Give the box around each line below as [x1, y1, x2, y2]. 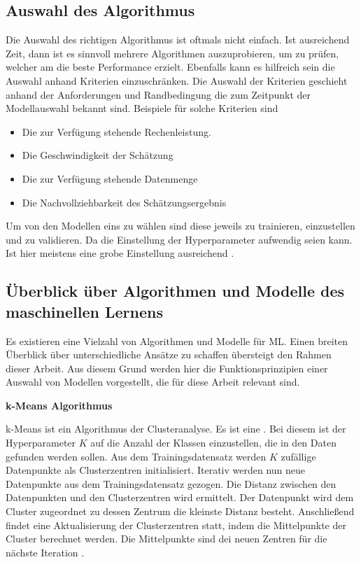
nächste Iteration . [6, 545, 85, 559]
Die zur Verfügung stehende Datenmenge [22, 171, 198, 185]
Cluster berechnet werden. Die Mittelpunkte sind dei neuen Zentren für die [6, 531, 327, 546]
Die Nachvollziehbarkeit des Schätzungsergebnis [22, 195, 227, 209]
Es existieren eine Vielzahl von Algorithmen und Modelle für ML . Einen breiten [6, 333, 348, 348]
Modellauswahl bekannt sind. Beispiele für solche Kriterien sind [6, 101, 278, 115]
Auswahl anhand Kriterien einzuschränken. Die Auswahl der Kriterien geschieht [6, 73, 348, 87]
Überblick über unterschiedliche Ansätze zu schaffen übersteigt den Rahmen [6, 347, 332, 362]
